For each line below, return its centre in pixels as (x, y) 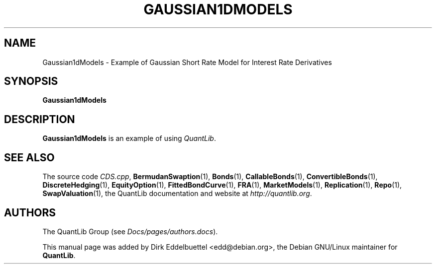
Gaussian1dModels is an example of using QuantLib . (129, 138)
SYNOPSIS (31, 81)
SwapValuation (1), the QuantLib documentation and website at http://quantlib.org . (177, 194)
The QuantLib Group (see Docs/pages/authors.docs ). (130, 231)
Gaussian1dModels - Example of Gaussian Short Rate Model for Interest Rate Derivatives (187, 62)
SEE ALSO (29, 157)
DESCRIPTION (40, 119)
